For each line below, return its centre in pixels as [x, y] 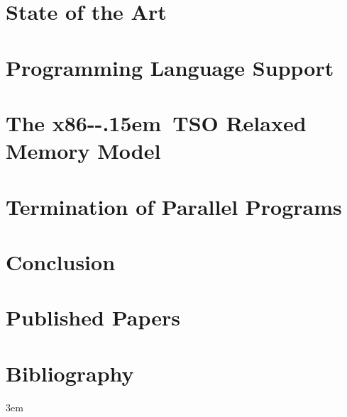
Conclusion [61, 261]
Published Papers [93, 317]
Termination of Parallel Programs [174, 206]
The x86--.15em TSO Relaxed [156, 122]
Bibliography [70, 373]
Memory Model [83, 151]
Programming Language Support [170, 67]
